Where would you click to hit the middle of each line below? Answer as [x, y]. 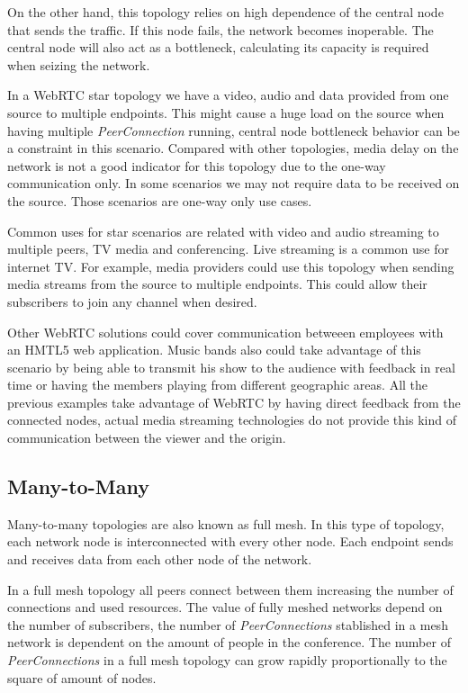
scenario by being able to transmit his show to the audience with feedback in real [231, 367]
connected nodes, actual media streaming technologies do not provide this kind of [232, 420]
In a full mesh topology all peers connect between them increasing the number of [230, 589]
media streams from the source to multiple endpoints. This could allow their [217, 284]
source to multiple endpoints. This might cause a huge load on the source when [226, 112]
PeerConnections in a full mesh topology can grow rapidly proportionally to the [227, 660]
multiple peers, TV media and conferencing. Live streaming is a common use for [229, 249]
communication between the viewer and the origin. [147, 438]
